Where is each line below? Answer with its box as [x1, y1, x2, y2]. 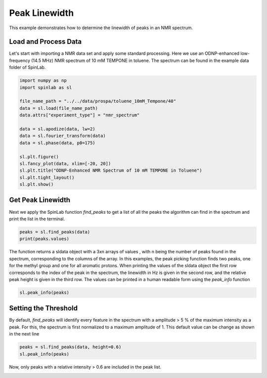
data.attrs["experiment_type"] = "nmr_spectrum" [19, 112, 140, 118]
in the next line [9, 331, 40, 337]
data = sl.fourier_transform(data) [19, 133, 106, 139]
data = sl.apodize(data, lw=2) [19, 126, 96, 132]
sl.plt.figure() [19, 154, 59, 159]
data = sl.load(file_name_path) [19, 105, 98, 111]
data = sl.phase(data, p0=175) [19, 140, 96, 145]
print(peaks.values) [19, 236, 69, 242]
